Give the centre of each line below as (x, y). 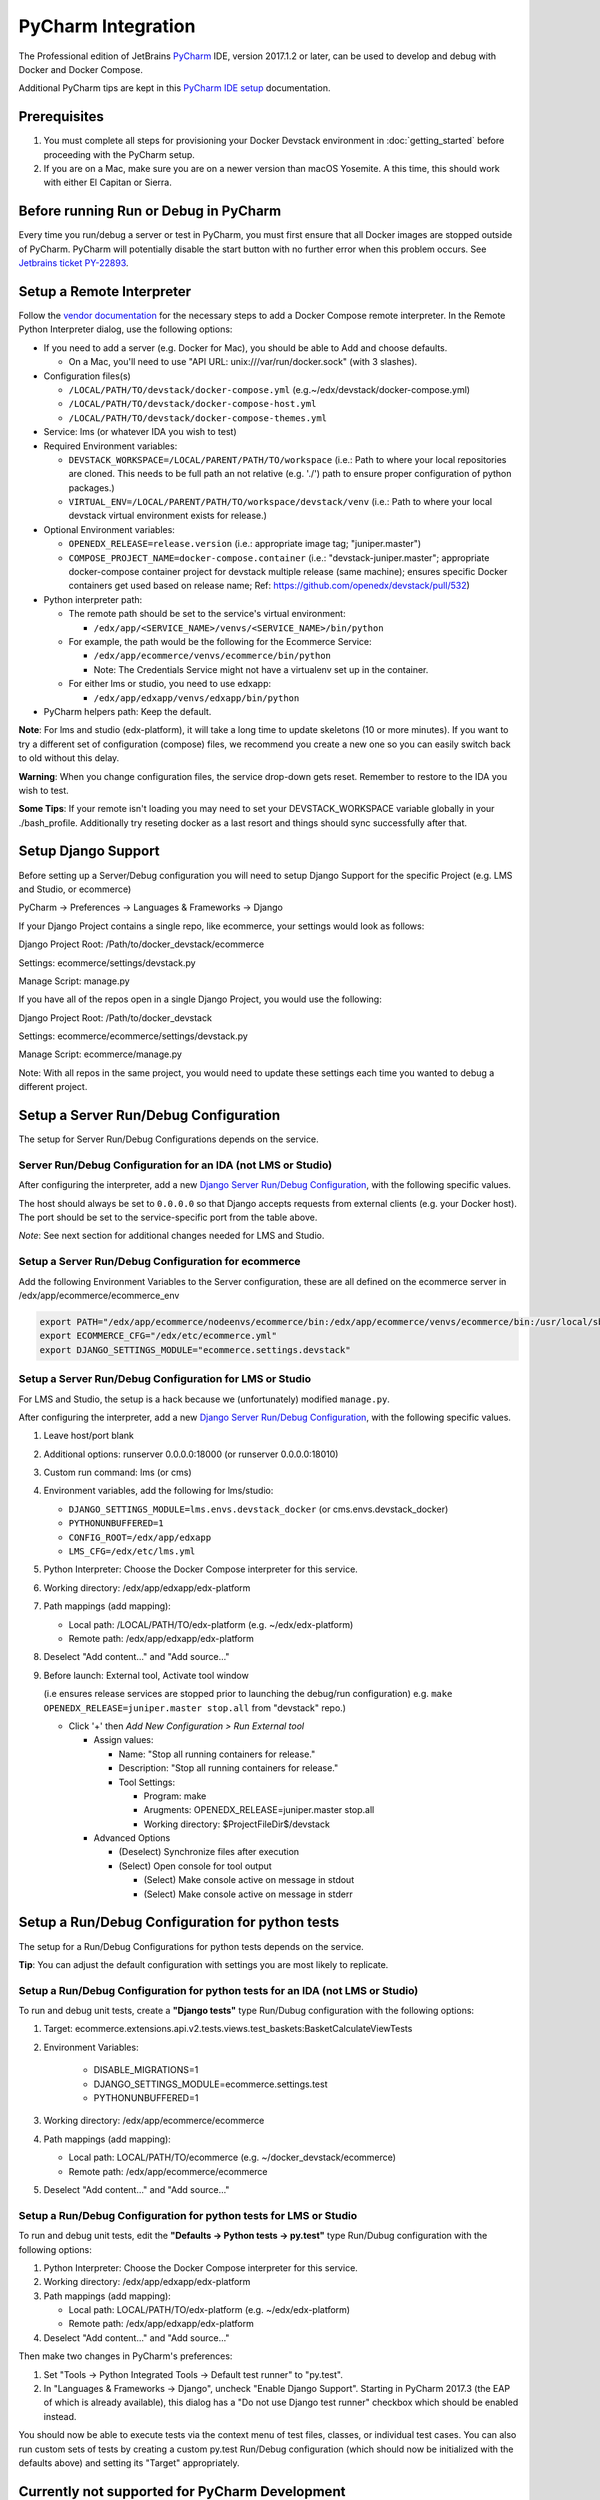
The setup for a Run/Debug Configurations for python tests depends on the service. (191, 1946)
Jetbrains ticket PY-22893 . (73, 263)
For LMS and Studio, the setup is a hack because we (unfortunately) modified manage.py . (204, 1399)
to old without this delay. (69, 758)
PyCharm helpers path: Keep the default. (127, 711)
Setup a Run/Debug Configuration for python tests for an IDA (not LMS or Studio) (218, 1990)
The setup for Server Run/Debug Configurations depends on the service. (168, 1139)
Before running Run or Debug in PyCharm (150, 211)
